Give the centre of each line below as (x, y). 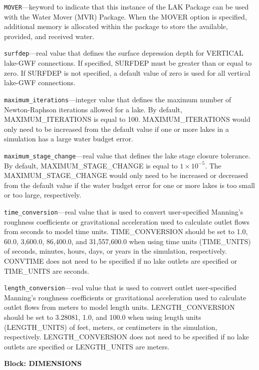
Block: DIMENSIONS (43, 363)
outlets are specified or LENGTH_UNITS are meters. (87, 346)
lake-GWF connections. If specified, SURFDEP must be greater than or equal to (128, 63)
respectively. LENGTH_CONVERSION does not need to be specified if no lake (126, 337)
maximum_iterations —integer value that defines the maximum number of (118, 99)
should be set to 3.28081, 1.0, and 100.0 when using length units (103, 317)
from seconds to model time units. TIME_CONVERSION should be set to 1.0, (126, 231)
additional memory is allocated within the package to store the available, (116, 26)
